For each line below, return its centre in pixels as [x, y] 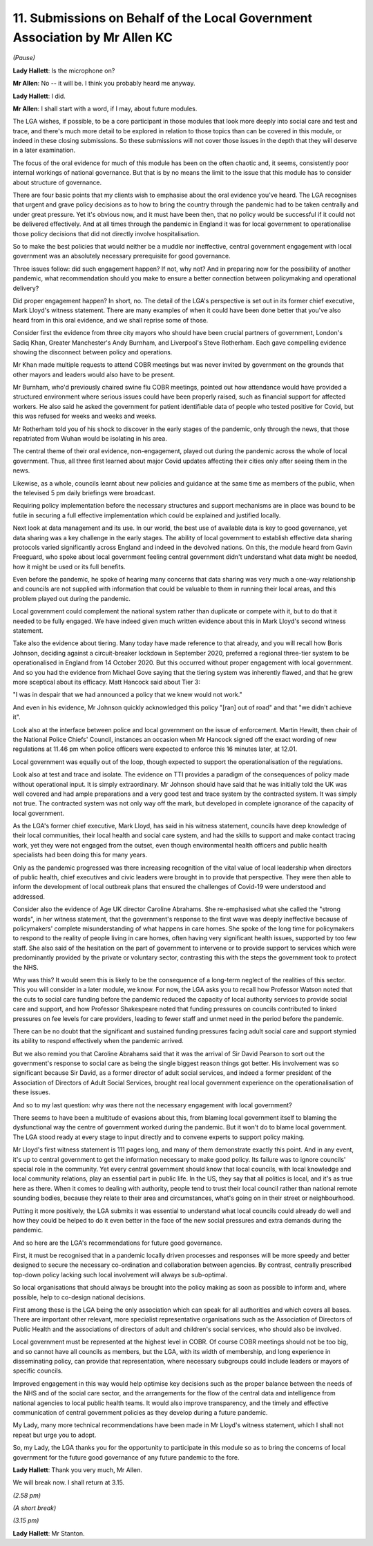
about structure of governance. [57, 182]
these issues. [32, 1092]
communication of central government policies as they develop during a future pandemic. [140, 1412]
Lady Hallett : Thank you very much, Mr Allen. [78, 1470]
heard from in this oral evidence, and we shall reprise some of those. [111, 320]
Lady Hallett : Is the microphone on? [64, 70]
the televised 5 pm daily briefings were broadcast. [84, 493]
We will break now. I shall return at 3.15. [68, 1482]
